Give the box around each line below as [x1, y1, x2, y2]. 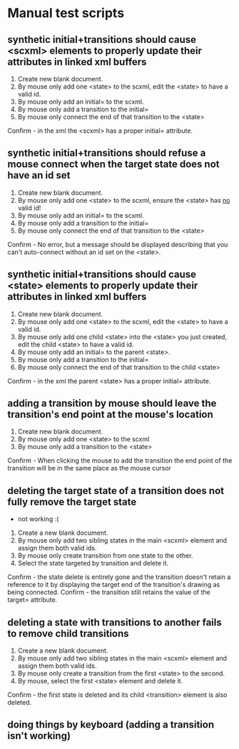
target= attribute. [7, 595, 58, 604]
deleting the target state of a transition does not [7, 484, 225, 497]
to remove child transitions [7, 627, 130, 640]
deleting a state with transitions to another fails [7, 616, 223, 628]
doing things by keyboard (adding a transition [7, 719, 215, 731]
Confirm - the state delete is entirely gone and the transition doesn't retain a [7, 573, 231, 581]
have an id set [7, 169, 71, 181]
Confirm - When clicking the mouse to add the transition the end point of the [7, 456, 233, 465]
